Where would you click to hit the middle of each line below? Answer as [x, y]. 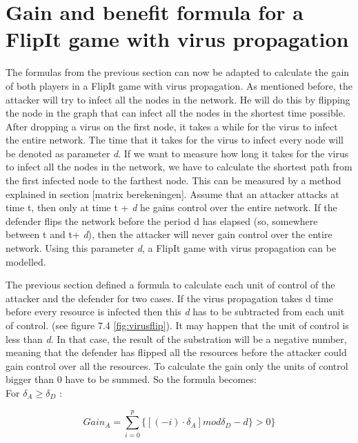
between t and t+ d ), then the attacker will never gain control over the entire [169, 234]
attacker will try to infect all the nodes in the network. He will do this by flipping [178, 99]
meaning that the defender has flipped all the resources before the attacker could [176, 352]
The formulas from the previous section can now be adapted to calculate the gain [178, 72]
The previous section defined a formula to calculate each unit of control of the [170, 285]
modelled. [26, 261]
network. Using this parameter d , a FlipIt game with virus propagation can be [171, 248]
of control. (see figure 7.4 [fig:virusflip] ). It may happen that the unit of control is [177, 325]
